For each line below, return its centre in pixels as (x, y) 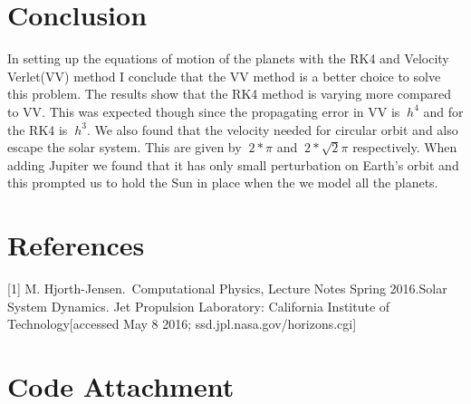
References (76, 245)
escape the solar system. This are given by (125, 147)
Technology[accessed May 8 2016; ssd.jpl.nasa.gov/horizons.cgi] (182, 324)
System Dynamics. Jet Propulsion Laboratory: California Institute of (199, 306)
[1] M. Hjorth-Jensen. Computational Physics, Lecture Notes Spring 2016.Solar (227, 288)
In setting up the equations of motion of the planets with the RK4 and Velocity (228, 58)
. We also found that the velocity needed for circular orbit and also (272, 129)
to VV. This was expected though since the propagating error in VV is (204, 111)
